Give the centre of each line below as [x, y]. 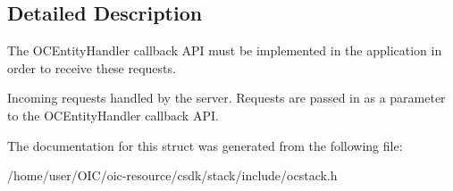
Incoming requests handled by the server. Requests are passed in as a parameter [226, 98]
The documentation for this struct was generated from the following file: [205, 145]
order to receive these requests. [92, 67]
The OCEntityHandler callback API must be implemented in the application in [225, 50]
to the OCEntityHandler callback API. [113, 115]
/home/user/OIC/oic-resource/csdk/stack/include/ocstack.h [172, 175]
